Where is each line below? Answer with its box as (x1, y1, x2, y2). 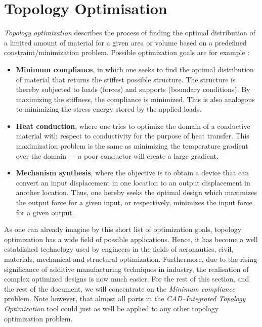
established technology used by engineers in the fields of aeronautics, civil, (4, 244, 234, 254)
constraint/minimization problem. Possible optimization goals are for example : (4, 47, 250, 58)
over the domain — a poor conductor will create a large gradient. (16, 150, 219, 161)
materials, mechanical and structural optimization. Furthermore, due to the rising (4, 254, 257, 264)
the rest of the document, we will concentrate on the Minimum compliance (4, 283, 235, 294)
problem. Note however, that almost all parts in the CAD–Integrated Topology (4, 293, 246, 304)
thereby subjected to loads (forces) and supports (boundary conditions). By (16, 84, 250, 95)
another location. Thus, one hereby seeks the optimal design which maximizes (16, 187, 257, 198)
